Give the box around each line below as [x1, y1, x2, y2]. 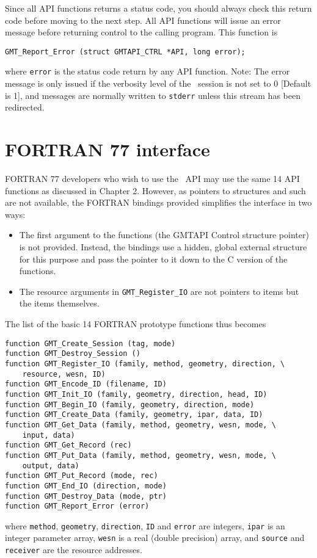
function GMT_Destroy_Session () [5, 349, 140, 358]
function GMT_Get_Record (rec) [5, 441, 132, 450]
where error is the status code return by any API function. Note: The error [5, 65, 290, 78]
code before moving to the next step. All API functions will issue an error [5, 13, 281, 26]
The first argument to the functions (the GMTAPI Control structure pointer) [19, 228, 309, 241]
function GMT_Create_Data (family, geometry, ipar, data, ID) [5, 410, 263, 419]
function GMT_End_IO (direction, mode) [5, 481, 167, 490]
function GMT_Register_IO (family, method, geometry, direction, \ [5, 359, 285, 368]
